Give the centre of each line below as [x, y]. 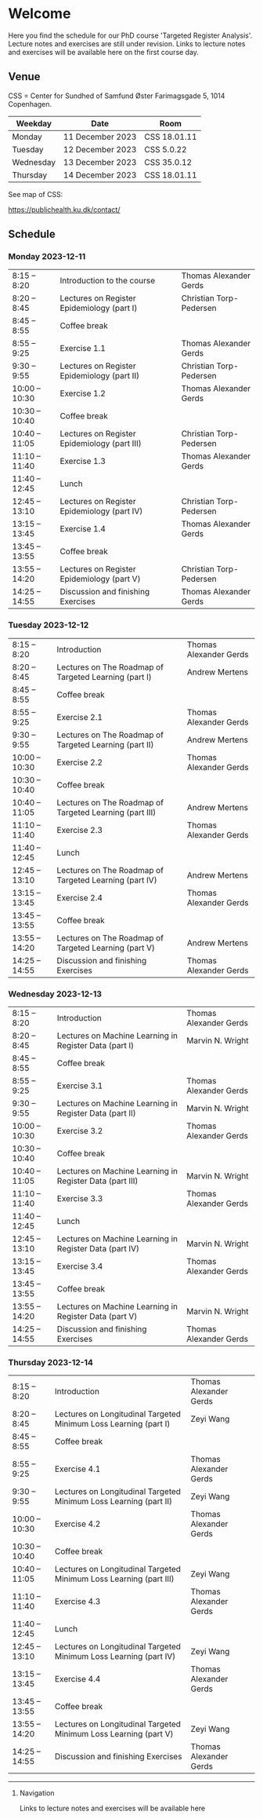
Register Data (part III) [97, 1181]
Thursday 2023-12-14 [51, 1362]
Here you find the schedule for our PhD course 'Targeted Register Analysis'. [130, 35]
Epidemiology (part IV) [101, 511]
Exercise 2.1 [80, 717]
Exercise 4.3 [77, 1602]
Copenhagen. [30, 104]
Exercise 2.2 [80, 762]
